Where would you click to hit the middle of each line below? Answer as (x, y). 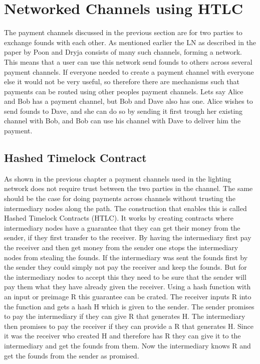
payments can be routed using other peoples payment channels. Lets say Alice (124, 91)
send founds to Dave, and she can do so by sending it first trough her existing (123, 111)
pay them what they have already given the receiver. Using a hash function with (127, 287)
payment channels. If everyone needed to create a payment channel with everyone (129, 71)
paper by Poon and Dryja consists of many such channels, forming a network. (123, 52)
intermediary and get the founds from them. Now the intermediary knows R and (127, 345)
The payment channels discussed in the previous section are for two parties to (123, 32)
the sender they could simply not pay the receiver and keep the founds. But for (125, 267)
